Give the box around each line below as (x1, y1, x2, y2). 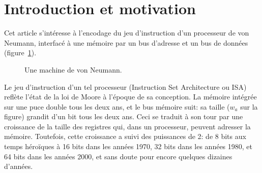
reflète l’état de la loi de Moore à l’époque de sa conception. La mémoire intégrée (4, 91, 257, 102)
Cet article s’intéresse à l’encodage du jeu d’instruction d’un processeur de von (4, 27, 249, 38)
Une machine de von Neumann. (24, 64, 122, 75)
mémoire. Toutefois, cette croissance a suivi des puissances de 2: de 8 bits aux (4, 131, 246, 142)
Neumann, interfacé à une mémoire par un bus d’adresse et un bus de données (4, 37, 248, 48)
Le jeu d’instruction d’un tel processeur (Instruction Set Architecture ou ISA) (4, 81, 247, 92)
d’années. (4, 161, 33, 171)
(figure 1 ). (4, 47, 37, 58)
